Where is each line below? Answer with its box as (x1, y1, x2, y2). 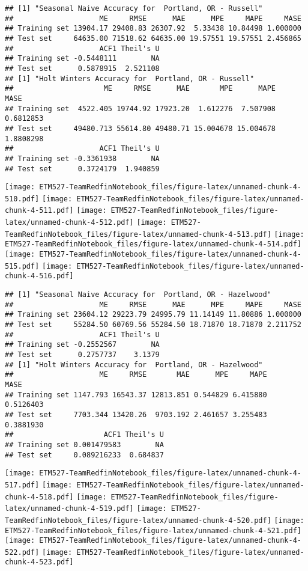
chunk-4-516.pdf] (5, 272, 74, 281)
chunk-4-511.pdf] (5, 206, 74, 215)
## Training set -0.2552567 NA (5, 340, 160, 349)
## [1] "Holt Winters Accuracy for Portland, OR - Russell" (5, 74, 255, 83)
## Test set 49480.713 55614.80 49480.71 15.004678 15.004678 (5, 124, 276, 133)
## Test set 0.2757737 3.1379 (5, 350, 160, 359)
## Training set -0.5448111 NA (5, 54, 160, 63)
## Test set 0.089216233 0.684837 (5, 450, 164, 459)
